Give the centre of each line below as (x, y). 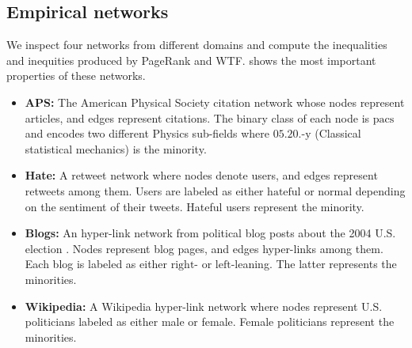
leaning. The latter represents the (316, 264)
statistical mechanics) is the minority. (116, 148)
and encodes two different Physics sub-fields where (147, 133)
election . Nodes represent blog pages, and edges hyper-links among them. (204, 248)
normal (335, 192)
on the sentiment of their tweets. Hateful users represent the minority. (195, 206)
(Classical (338, 133)
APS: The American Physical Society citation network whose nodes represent (215, 102)
